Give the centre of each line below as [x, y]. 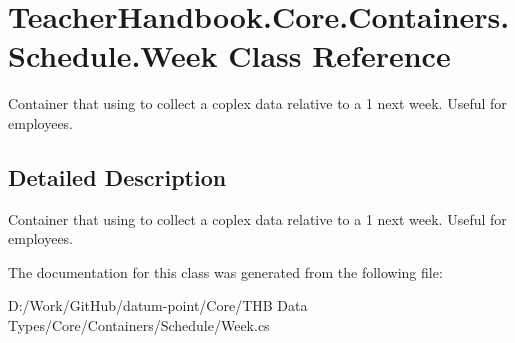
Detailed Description [117, 176]
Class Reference [339, 55]
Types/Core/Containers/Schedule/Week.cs [139, 325]
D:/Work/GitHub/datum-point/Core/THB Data [158, 305]
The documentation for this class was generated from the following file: [225, 271]
